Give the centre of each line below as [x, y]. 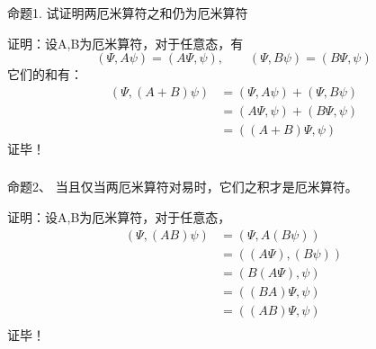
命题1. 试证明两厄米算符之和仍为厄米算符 [128, 12]
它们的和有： [45, 74]
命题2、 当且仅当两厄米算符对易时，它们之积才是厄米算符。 [183, 187]
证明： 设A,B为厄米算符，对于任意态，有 [125, 43]
